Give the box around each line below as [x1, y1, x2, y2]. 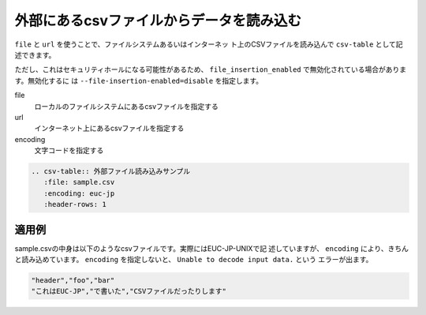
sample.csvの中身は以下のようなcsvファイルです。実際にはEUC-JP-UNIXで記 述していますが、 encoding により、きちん [14, 243, 409, 253]
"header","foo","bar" [31, 276, 115, 285]
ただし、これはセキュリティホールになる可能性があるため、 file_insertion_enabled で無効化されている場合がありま [14, 65, 407, 74]
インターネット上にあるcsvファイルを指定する [34, 123, 185, 133]
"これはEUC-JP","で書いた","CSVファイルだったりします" [31, 287, 226, 296]
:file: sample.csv [43, 178, 115, 187]
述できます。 [14, 50, 56, 59]
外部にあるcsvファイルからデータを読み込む [14, 12, 301, 29]
